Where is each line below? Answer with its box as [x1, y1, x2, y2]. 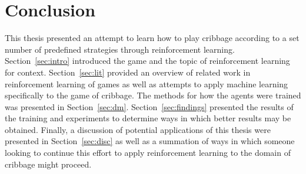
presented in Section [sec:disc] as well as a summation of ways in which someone [5, 135, 295, 147]
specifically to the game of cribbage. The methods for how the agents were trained [5, 89, 301, 101]
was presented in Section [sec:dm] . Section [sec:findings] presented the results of [5, 100, 294, 112]
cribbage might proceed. [5, 158, 92, 170]
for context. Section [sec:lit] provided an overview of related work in [5, 66, 251, 78]
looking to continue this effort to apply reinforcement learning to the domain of [5, 146, 291, 159]
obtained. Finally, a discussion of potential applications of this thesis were [5, 123, 271, 135]
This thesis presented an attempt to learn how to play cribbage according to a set [5, 32, 300, 44]
